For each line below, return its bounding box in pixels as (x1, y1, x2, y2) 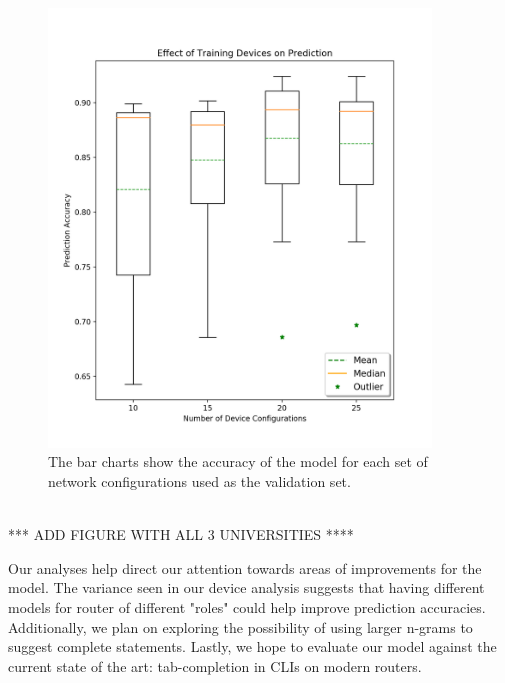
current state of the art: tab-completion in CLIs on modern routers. (8, 655, 422, 676)
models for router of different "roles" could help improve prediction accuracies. (8, 596, 486, 617)
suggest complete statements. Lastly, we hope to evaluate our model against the (8, 636, 497, 657)
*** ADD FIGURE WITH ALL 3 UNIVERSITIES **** (8, 524, 354, 545)
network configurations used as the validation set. (48, 471, 351, 492)
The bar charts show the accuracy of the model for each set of (48, 451, 428, 472)
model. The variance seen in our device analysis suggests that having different (8, 577, 485, 598)
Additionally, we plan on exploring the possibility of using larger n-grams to (8, 616, 473, 637)
